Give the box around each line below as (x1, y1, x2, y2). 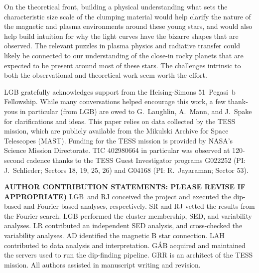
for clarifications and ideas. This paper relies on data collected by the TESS (4, 116, 236, 126)
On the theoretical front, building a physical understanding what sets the (4, 1, 228, 11)
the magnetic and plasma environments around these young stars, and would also (4, 21, 253, 31)
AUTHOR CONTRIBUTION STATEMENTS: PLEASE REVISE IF (4, 181, 246, 192)
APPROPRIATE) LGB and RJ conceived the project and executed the (4, 191, 231, 201)
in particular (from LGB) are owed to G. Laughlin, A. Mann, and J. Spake (19, 106, 252, 116)
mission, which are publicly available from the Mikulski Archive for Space (4, 126, 229, 136)
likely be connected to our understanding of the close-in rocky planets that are (4, 50, 244, 60)
